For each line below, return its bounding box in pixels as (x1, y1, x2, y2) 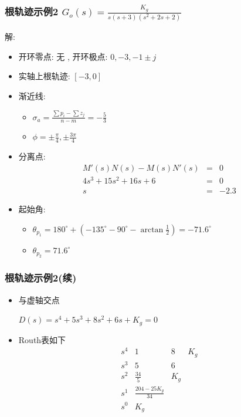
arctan (140, 225, 164, 234)
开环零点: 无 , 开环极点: (18, 50, 108, 62)
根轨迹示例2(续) (5, 270, 77, 285)
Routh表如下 (18, 333, 66, 345)
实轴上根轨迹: (18, 70, 70, 82)
